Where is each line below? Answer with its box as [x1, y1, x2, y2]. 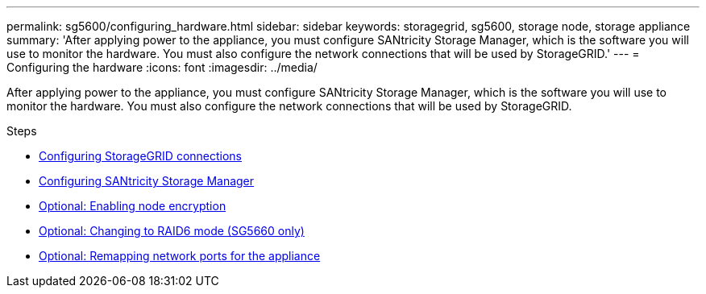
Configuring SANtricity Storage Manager [39, 174, 255, 188]
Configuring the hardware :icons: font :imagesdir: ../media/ [6, 60, 318, 74]
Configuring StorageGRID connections [39, 149, 242, 163]
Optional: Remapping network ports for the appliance [39, 249, 321, 263]
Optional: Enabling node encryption [39, 199, 226, 213]
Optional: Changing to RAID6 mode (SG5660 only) [39, 224, 305, 238]
